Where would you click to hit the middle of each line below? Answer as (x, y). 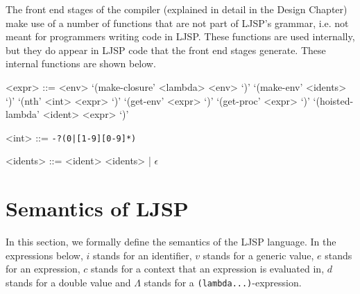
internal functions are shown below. (81, 63)
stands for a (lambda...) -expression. (223, 282)
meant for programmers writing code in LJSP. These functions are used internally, (180, 36)
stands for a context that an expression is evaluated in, (207, 269)
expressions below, (44, 255)
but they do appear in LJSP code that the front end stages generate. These (166, 50)
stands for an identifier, (143, 255)
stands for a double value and (68, 282)
